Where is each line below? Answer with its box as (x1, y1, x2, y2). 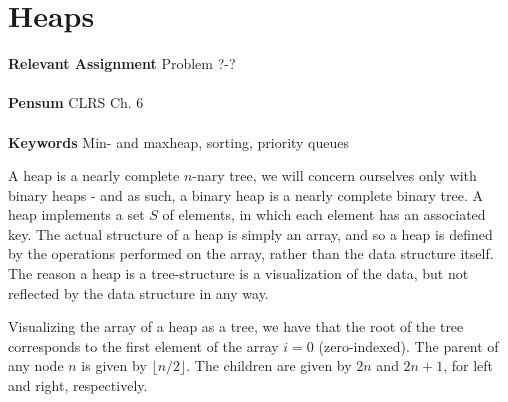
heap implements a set (8, 204, 145, 225)
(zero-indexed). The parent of (318, 335, 499, 356)
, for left (443, 355, 493, 376)
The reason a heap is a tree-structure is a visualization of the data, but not (8, 263, 469, 284)
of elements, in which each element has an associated (162, 204, 486, 225)
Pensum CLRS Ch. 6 (8, 92, 144, 113)
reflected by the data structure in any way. (8, 282, 269, 303)
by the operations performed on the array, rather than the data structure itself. (8, 243, 494, 264)
